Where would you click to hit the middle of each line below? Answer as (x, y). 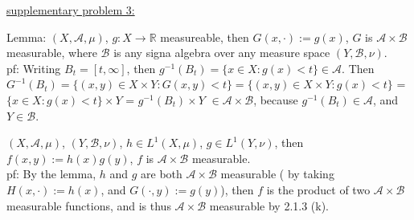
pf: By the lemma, (51, 174)
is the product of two (318, 189)
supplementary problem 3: (71, 10)
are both (162, 174)
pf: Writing (34, 68)
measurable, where (52, 53)
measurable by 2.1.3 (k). (269, 205)
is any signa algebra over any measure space (222, 53)
